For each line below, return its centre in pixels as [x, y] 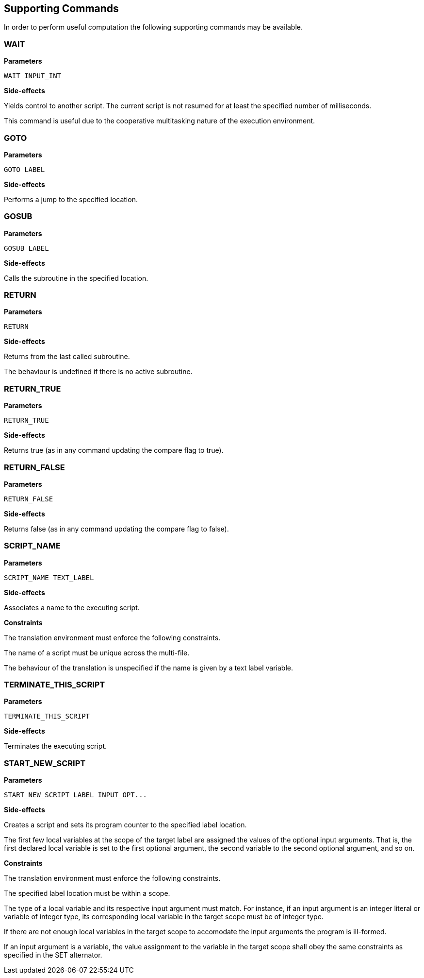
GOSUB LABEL [26, 248]
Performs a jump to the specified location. [71, 199]
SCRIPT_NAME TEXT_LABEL [49, 577]
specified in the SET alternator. [53, 955]
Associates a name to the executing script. [72, 607]
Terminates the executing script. [56, 746]
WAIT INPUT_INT [33, 76]
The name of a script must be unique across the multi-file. [97, 652]
